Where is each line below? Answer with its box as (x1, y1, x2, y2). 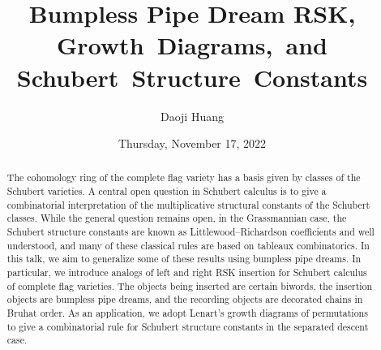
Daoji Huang (161, 107, 224, 124)
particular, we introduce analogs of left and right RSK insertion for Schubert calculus (6, 266, 367, 279)
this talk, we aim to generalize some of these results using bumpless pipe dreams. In (6, 252, 362, 266)
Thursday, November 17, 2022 (118, 135, 267, 152)
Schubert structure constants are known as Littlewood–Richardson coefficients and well (6, 225, 375, 239)
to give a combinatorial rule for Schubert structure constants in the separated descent (6, 319, 369, 333)
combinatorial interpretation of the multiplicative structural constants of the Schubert (6, 197, 370, 211)
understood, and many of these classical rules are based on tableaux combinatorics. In (6, 238, 370, 252)
